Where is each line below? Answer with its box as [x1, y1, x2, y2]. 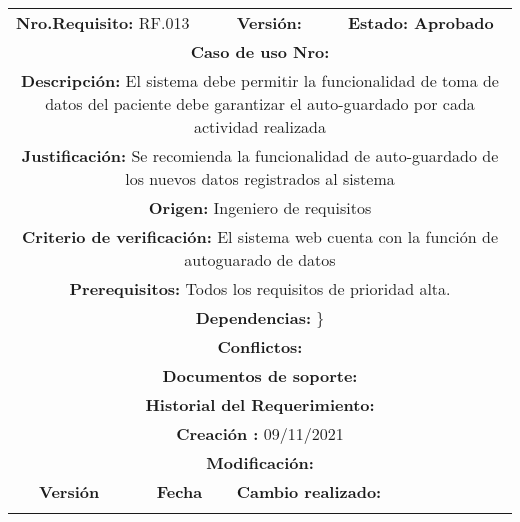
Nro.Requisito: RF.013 [16, 11, 190, 34]
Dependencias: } [195, 306, 325, 329]
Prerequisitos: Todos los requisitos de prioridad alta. [69, 277, 451, 300]
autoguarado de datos [184, 248, 336, 271]
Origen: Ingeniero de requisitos [148, 196, 372, 219]
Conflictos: [217, 335, 303, 358]
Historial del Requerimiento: [145, 393, 375, 416]
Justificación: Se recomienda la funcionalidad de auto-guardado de [21, 144, 499, 167]
